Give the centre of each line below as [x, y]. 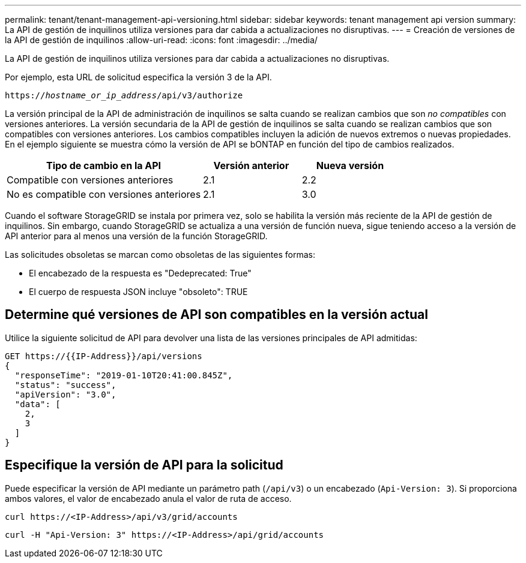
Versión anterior [251, 165]
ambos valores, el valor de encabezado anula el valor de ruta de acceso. [148, 498]
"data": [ [38, 404]
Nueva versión [350, 165]
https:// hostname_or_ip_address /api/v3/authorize [124, 95]
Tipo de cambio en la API [104, 165]
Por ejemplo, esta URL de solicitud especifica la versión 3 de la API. [138, 77]
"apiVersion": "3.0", [65, 394]
